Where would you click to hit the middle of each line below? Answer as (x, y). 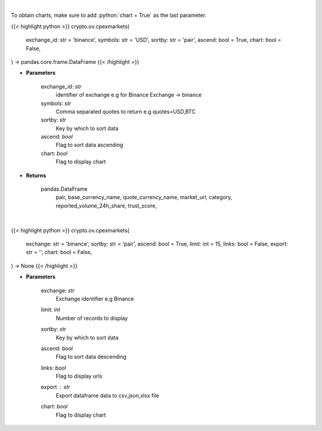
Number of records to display (92, 318)
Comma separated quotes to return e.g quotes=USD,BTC (126, 111)
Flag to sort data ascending (89, 145)
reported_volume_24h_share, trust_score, (106, 206)
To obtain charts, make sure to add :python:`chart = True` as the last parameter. (109, 16)
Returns (36, 175)
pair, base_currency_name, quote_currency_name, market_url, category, (144, 197)
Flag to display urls (79, 376)
